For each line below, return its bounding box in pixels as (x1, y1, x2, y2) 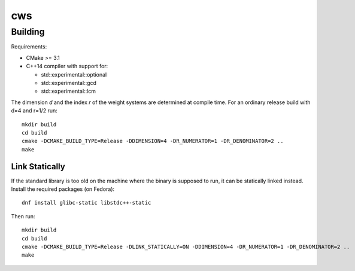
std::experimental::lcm (41, 87, 96, 95)
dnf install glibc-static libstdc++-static (22, 199, 151, 206)
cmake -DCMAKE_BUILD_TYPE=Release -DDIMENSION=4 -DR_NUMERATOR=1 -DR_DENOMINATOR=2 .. (22, 138, 284, 145)
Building (11, 26, 45, 37)
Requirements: (11, 43, 47, 50)
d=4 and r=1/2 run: (11, 107, 58, 114)
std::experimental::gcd (41, 79, 97, 86)
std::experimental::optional (41, 71, 107, 78)
